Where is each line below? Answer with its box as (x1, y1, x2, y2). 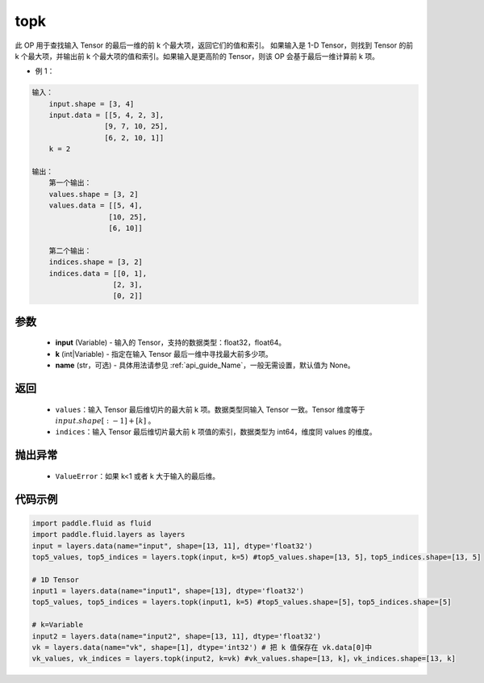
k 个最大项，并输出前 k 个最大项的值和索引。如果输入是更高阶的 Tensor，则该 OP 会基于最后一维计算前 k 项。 (15, 51, 379, 61)
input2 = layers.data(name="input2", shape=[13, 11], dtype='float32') (31, 631, 322, 641)
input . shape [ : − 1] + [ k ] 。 (55, 416, 156, 425)
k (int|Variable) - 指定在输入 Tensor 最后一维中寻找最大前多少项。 (55, 349, 273, 358)
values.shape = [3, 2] (48, 190, 139, 199)
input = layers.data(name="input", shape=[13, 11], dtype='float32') (31, 541, 313, 551)
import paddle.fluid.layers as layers (31, 530, 186, 539)
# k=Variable (31, 620, 84, 630)
